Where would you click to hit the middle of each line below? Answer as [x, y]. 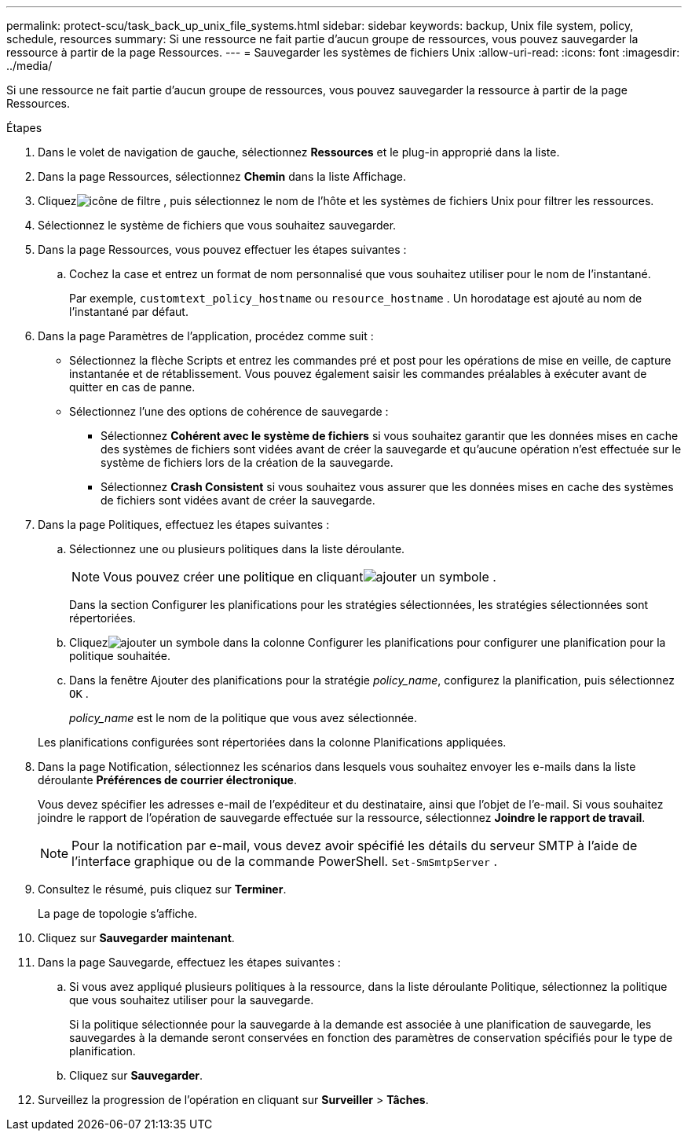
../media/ [29, 66]
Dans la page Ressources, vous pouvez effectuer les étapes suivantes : [222, 249]
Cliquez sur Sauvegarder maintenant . [136, 938]
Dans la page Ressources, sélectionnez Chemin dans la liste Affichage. [222, 176]
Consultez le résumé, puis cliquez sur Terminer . [162, 889]
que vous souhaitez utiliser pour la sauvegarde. [192, 1000]
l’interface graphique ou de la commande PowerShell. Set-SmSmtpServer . [284, 861]
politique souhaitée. [120, 656]
